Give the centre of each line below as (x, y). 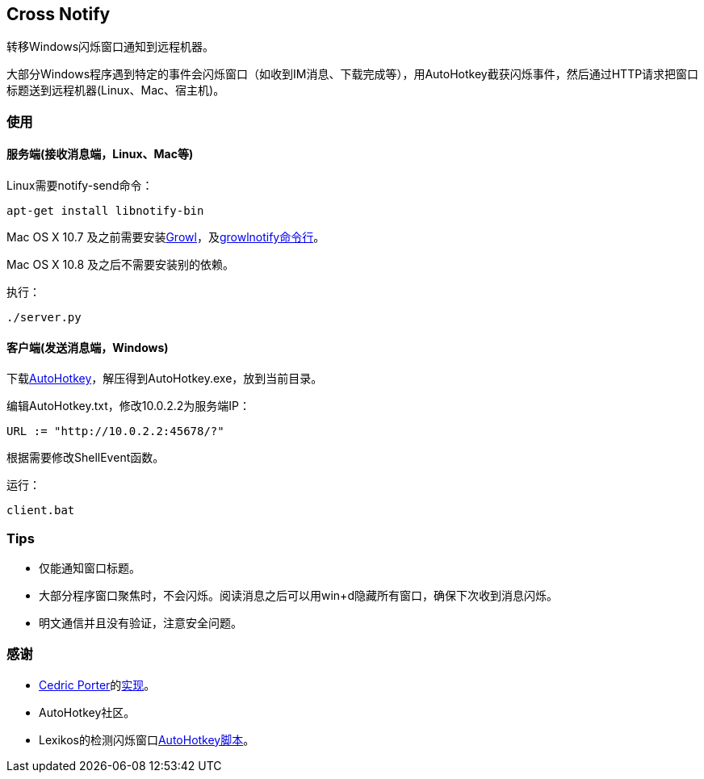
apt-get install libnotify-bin (105, 211)
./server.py (44, 318)
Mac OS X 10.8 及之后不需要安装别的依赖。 (121, 265)
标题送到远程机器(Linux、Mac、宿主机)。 (116, 90)
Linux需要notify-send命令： (80, 186)
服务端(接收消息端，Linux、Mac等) (100, 154)
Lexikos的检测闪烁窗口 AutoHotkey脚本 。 (147, 739)
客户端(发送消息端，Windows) (88, 347)
